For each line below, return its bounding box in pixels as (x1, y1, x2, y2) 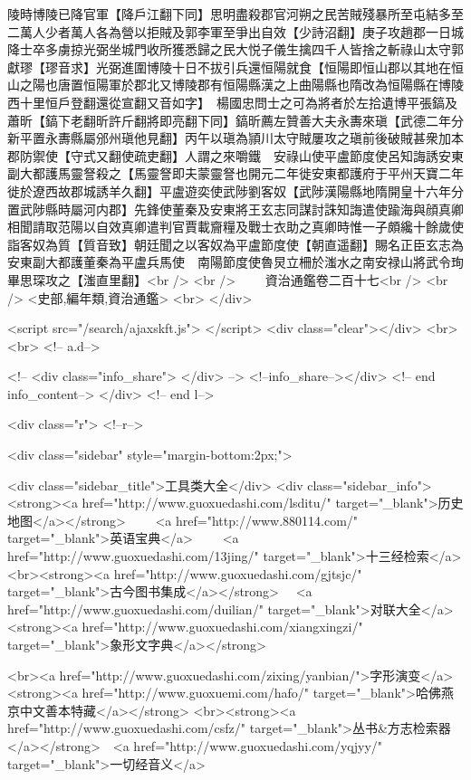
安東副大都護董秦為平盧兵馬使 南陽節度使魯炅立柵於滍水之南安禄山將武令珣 (7, 252, 464, 271)
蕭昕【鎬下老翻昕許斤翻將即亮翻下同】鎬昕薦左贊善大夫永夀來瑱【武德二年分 (7, 110, 464, 129)
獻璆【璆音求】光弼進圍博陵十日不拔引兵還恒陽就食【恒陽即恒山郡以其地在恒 (7, 57, 464, 76)
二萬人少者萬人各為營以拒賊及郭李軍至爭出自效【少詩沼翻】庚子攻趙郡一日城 (7, 22, 464, 41)
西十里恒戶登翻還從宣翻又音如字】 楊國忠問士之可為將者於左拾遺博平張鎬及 (7, 92, 457, 111)
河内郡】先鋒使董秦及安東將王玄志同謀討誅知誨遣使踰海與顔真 (82, 199, 451, 218)
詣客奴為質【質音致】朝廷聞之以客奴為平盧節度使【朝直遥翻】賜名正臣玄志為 (7, 234, 464, 253)
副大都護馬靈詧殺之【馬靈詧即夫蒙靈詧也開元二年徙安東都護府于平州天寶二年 (7, 164, 464, 183)
